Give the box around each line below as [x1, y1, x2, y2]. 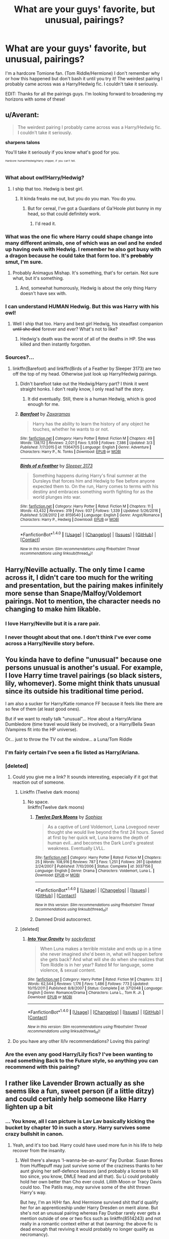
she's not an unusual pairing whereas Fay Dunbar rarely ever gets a [20, 1210, 160, 1216]
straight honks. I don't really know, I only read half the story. [20, 386, 144, 392]
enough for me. [27, 401, 60, 407]
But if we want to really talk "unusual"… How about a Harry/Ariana [5, 716, 142, 722]
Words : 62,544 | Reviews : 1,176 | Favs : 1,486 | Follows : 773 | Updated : [27, 981, 149, 986]
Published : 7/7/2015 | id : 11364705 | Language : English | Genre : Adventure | [20, 445, 151, 450]
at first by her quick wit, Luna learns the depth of [47, 834, 149, 840]
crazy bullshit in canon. [5, 1130, 64, 1137]
